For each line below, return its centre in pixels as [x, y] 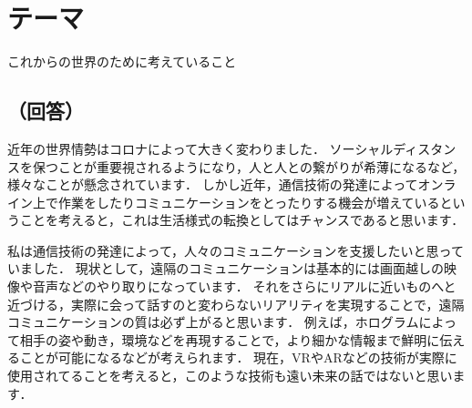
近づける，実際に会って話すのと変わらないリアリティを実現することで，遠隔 [236, 304]
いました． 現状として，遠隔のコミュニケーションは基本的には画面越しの [226, 268]
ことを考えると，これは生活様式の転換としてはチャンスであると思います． [242, 220]
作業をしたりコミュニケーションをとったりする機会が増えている [249, 202]
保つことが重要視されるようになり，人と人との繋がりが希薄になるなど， [249, 166]
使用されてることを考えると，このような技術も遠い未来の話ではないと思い [230, 376]
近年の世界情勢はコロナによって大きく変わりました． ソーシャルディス [219, 148]
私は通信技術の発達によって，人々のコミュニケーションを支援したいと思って [236, 250]
